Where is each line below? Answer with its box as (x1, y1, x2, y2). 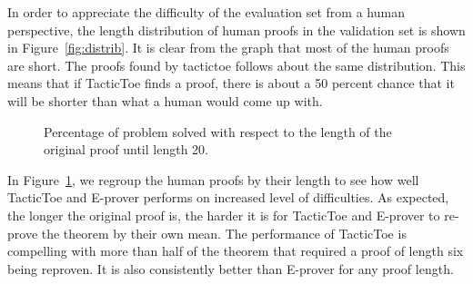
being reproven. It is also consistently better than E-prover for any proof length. (7, 259, 454, 278)
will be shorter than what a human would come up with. (7, 91, 323, 110)
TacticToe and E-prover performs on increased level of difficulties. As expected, (7, 188, 449, 207)
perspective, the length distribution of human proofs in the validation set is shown (7, 20, 466, 39)
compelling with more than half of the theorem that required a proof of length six (7, 241, 464, 260)
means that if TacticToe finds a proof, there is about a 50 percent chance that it (7, 73, 455, 93)
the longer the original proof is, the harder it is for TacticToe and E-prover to (7, 205, 440, 224)
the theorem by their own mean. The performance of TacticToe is (41, 223, 407, 242)
